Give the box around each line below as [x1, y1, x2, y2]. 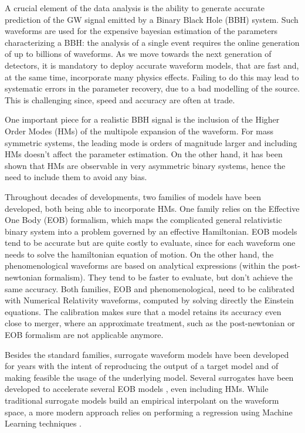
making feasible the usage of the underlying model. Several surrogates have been [5, 371, 294, 383]
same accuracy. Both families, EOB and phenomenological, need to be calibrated [5, 282, 294, 295]
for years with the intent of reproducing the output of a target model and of [5, 360, 279, 372]
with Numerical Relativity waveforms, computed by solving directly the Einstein [5, 294, 294, 306]
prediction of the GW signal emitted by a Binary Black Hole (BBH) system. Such [5, 13, 299, 25]
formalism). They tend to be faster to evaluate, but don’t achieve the [44, 271, 293, 283]
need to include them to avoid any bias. [5, 171, 147, 183]
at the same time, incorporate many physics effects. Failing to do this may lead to [5, 70, 299, 83]
